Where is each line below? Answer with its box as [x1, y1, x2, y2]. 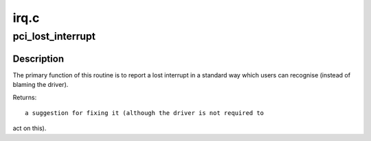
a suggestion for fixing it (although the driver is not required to [25, 109, 265, 116]
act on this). [12, 124, 47, 133]
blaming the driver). [12, 81, 69, 89]
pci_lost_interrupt [12, 30, 96, 42]
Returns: [12, 93, 37, 101]
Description [12, 53, 65, 64]
